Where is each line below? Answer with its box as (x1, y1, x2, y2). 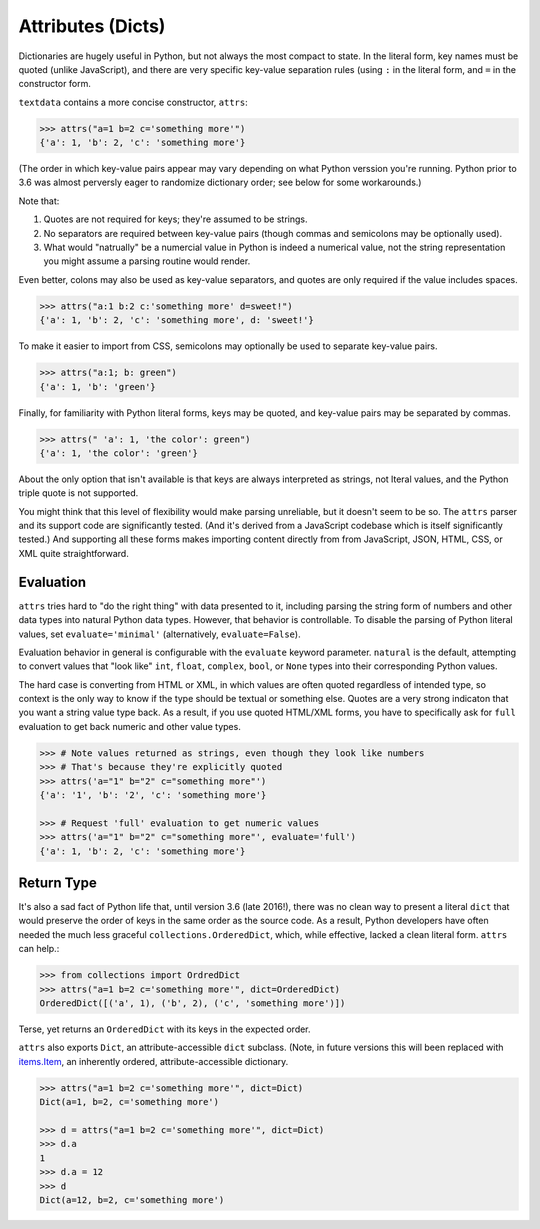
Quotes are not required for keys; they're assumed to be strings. (43, 213, 308, 225)
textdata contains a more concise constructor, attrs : (18, 96, 249, 108)
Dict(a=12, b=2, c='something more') (39, 1194, 225, 1205)
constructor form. (18, 78, 92, 90)
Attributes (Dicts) (18, 15, 166, 37)
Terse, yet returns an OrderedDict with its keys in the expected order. (18, 1023, 311, 1035)
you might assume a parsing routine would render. (43, 255, 251, 267)
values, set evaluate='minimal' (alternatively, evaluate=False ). (18, 628, 301, 640)
